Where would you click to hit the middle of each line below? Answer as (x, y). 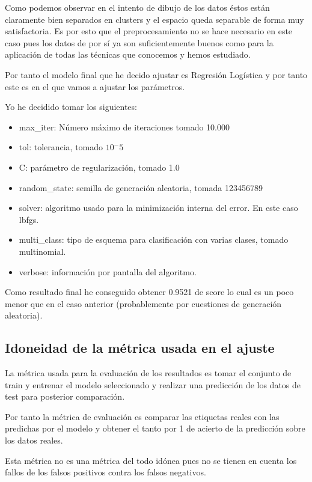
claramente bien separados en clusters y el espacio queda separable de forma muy (154, 19)
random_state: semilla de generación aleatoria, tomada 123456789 (141, 187)
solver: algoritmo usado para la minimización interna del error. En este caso (158, 208)
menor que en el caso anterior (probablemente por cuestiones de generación (143, 303)
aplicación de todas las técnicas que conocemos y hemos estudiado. (128, 54)
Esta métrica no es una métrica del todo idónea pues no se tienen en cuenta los (151, 460)
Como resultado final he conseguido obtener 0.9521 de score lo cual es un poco (149, 292)
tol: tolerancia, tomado (61, 147)
